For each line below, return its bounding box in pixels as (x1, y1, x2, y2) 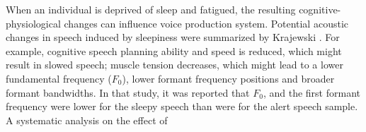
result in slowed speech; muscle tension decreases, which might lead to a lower (6, 57, 343, 72)
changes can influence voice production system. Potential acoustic (64, 16, 348, 30)
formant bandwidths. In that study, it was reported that (6, 85, 250, 100)
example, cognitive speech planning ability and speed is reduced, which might (6, 43, 342, 58)
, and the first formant (263, 85, 360, 100)
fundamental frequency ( (6, 71, 112, 85)
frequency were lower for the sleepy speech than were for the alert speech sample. (6, 99, 358, 114)
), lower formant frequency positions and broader (122, 71, 335, 85)
